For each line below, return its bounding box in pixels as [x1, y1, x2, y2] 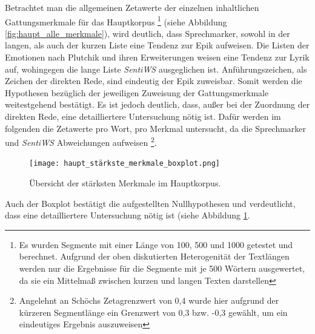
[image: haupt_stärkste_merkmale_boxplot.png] [29, 159, 220, 168]
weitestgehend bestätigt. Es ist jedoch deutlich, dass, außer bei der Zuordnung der [5, 98, 310, 111]
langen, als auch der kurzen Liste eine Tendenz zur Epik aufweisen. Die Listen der [5, 39, 310, 51]
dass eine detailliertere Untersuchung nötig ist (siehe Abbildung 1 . [5, 209, 250, 221]
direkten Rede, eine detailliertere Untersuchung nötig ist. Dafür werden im [5, 110, 281, 122]
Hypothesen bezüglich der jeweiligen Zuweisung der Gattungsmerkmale [5, 86, 269, 99]
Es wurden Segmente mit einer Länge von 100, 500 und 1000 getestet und [19, 238, 293, 250]
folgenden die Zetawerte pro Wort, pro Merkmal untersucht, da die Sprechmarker [5, 122, 307, 134]
